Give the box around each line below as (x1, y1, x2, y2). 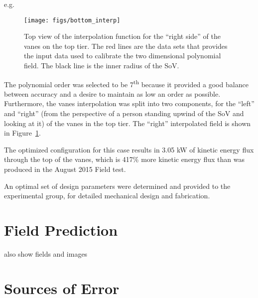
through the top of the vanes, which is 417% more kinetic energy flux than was (4, 154, 245, 164)
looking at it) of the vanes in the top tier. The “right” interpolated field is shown (4, 118, 251, 128)
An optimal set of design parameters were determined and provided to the (4, 180, 231, 191)
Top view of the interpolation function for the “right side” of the (24, 31, 221, 41)
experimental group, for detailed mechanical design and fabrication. (4, 190, 210, 201)
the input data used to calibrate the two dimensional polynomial (24, 50, 221, 61)
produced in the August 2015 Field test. (4, 164, 126, 174)
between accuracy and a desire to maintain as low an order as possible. (4, 88, 221, 99)
